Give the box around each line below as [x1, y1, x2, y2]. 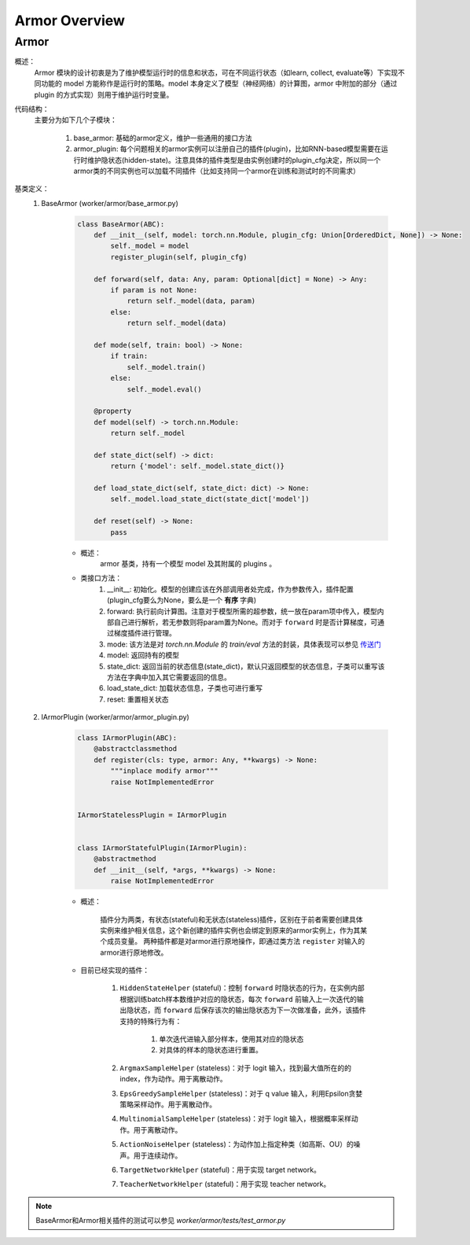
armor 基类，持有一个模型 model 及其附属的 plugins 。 [100, 558, 277, 568]
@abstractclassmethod [94, 744, 177, 753]
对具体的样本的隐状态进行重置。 [159, 1045, 263, 1055]
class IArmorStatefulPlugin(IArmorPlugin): [77, 843, 248, 853]
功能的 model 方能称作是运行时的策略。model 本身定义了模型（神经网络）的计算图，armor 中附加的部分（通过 [40, 79, 398, 88]
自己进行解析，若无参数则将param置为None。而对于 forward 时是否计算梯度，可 [113, 617, 378, 627]
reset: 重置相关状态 [107, 694, 169, 704]
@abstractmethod [94, 854, 156, 864]
